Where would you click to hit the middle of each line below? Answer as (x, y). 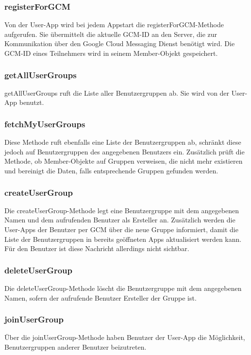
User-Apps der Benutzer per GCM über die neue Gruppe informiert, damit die (121, 229)
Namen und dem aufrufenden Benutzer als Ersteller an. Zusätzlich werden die (120, 220)
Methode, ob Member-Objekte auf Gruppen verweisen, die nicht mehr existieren (124, 161)
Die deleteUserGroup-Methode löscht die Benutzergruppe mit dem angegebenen (123, 288)
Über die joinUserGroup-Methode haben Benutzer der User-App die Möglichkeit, (125, 337)
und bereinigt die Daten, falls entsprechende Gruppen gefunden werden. (111, 170)
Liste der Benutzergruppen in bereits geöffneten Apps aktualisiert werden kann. (123, 239)
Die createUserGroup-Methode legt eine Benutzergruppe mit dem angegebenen (122, 210)
